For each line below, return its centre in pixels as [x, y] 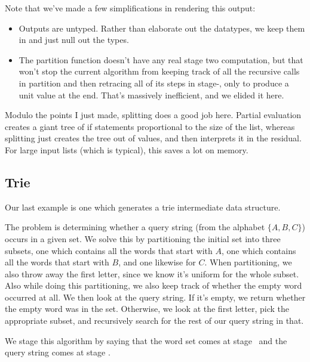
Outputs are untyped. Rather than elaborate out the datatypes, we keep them [162, 28]
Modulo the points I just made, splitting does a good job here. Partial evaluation [153, 115]
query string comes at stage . [58, 352]
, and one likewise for [157, 262]
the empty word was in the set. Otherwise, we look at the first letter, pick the [147, 309]
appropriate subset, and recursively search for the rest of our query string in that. [154, 321]
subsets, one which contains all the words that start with [109, 250]
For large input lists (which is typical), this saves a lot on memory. [127, 149]
